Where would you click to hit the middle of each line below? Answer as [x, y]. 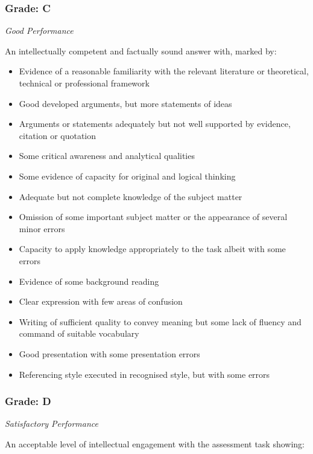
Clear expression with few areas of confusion [101, 301]
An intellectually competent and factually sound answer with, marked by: [141, 50]
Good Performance [39, 31]
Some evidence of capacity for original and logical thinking [127, 176]
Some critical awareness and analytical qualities [107, 156]
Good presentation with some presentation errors [109, 353]
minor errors [42, 228]
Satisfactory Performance [52, 423]
